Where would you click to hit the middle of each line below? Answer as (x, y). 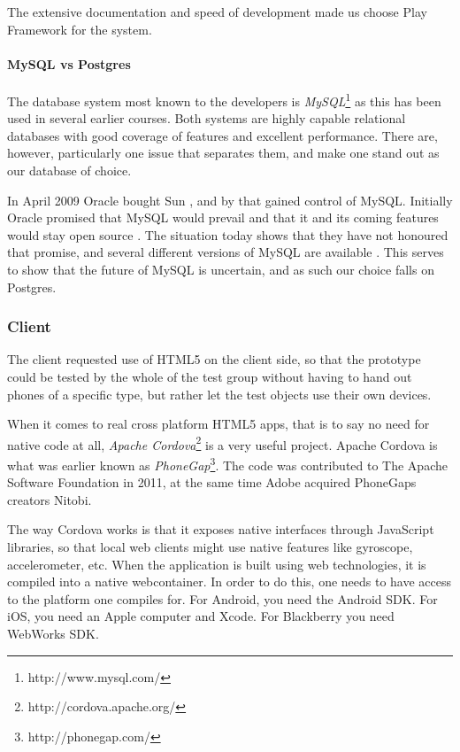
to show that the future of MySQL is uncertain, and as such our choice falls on (221, 269)
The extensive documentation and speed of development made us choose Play (217, 12)
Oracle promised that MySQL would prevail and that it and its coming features (223, 217)
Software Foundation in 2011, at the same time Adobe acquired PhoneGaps (212, 482)
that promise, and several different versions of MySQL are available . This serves (226, 252)
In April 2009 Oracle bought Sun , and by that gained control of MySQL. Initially (230, 200)
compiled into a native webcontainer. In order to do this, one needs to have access (230, 581)
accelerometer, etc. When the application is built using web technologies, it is (217, 564)
